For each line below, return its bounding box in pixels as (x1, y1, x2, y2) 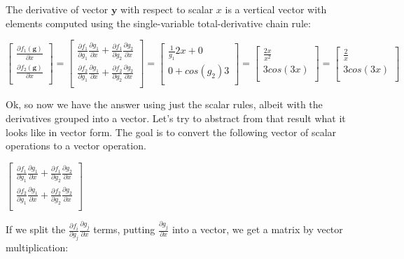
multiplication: (6, 240, 69, 255)
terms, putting (93, 222, 155, 237)
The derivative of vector (6, 2, 109, 16)
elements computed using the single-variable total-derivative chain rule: (6, 15, 311, 30)
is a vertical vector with (225, 2, 327, 16)
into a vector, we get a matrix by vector (172, 222, 343, 237)
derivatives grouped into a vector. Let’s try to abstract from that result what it (6, 110, 346, 125)
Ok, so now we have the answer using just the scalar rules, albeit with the (6, 97, 323, 112)
